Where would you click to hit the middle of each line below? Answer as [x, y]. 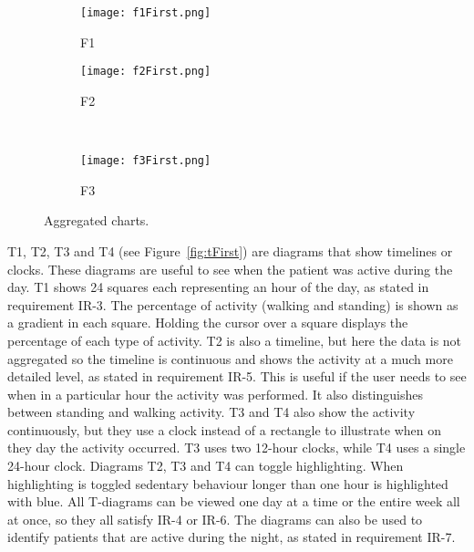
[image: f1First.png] [146, 13]
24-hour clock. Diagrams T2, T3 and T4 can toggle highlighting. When [206, 466]
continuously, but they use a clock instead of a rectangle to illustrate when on [224, 429]
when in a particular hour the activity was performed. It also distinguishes [215, 394]
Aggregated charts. [97, 220]
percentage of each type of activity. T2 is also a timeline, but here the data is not [235, 340]
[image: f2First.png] [146, 72]
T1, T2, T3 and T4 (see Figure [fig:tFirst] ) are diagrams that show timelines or [230, 250]
